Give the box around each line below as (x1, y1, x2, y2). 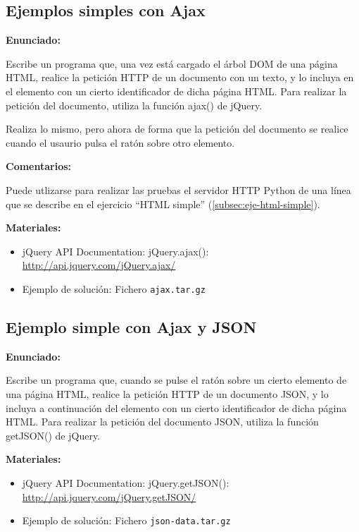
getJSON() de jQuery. (6, 428, 101, 442)
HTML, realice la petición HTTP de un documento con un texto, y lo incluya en (6, 70, 354, 85)
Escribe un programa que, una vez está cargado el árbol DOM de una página (6, 56, 338, 71)
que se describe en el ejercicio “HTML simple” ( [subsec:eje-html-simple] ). (6, 196, 320, 211)
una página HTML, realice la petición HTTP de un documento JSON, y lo (6, 386, 329, 401)
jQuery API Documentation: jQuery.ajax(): (22, 243, 209, 258)
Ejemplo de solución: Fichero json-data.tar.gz (22, 513, 231, 528)
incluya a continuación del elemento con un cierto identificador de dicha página (6, 400, 347, 415)
